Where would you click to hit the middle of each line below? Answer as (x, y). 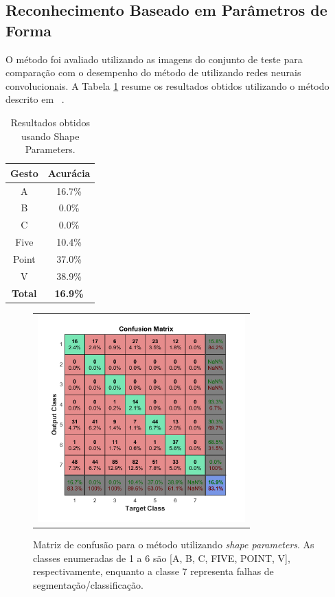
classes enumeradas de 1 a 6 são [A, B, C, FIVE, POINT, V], (162, 558)
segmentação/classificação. (88, 584)
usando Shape (50, 136)
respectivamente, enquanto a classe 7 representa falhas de (153, 571)
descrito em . (35, 99)
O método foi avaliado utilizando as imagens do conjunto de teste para (154, 59)
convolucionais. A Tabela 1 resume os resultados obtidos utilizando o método (167, 85)
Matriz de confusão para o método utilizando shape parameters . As (174, 544)
